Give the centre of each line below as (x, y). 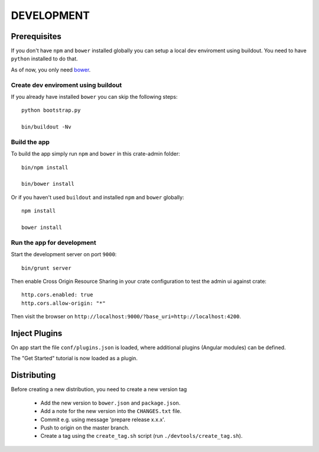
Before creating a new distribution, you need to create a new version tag (99, 389)
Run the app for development (54, 243)
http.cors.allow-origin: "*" (64, 303)
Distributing (33, 375)
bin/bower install (48, 184)
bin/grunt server (46, 268)
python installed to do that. (44, 59)
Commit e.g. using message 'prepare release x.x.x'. (103, 419)
